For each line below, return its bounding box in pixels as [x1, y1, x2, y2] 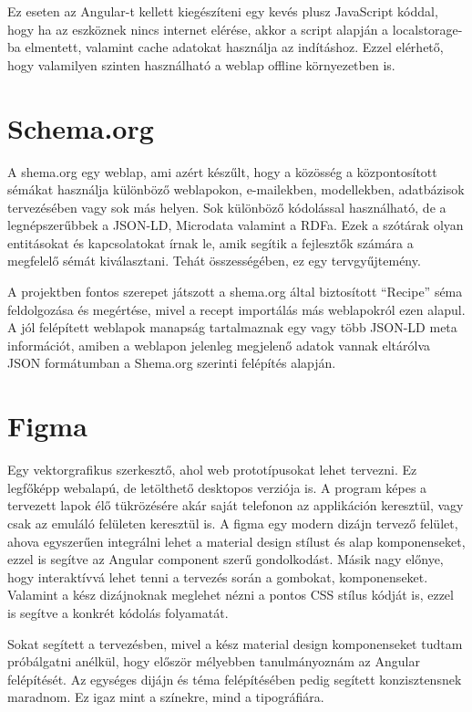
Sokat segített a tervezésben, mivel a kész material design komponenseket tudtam [7, 633, 463, 653]
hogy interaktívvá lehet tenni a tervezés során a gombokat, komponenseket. [7, 567, 428, 586]
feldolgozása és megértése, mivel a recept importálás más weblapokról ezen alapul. [7, 299, 466, 319]
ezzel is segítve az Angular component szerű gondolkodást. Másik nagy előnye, [7, 550, 444, 569]
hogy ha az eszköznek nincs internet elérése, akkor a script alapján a [7, 19, 389, 38]
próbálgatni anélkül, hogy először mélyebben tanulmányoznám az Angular [7, 652, 420, 671]
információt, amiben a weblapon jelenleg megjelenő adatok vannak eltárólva [7, 335, 431, 354]
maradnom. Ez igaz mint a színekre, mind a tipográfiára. [7, 687, 324, 707]
